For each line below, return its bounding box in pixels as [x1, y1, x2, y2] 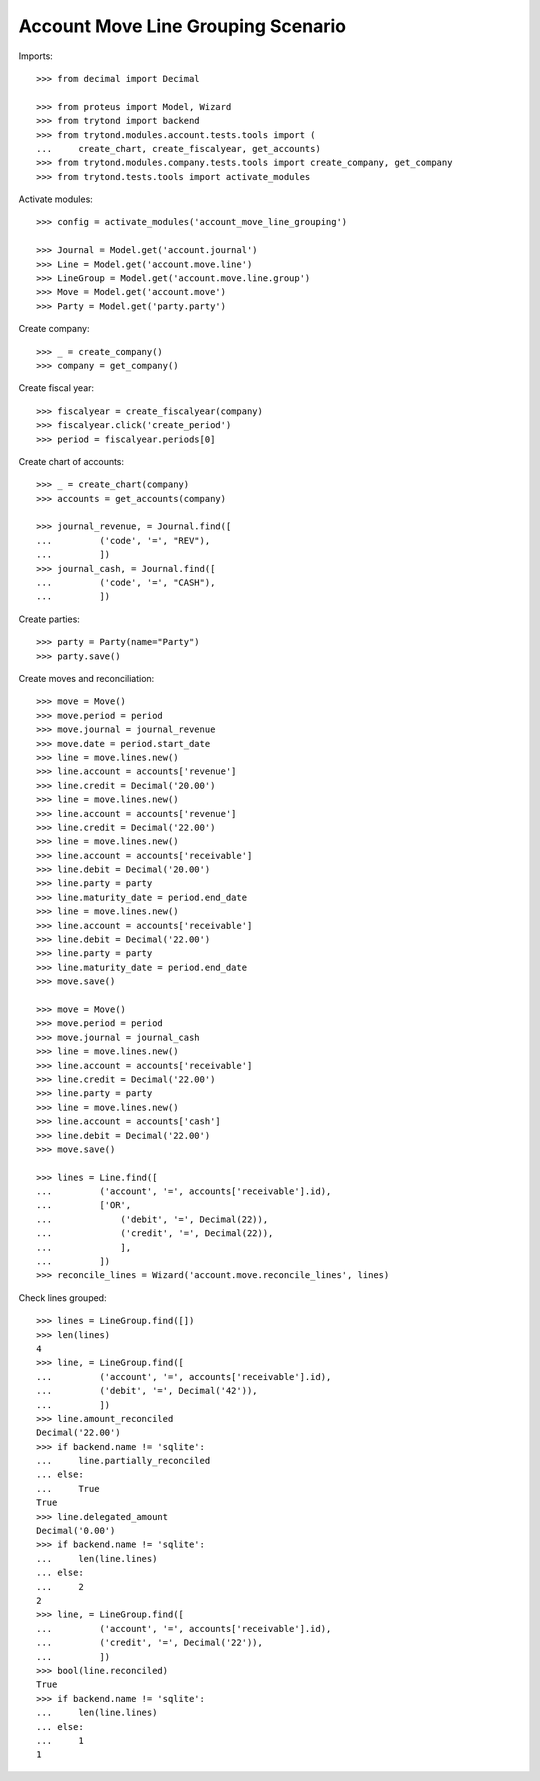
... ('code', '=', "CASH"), [36, 577, 216, 589]
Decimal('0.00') [36, 1525, 116, 1537]
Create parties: [18, 613, 80, 625]
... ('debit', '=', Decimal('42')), [36, 1385, 259, 1397]
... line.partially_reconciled [36, 1455, 211, 1467]
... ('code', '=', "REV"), [36, 535, 211, 546]
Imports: [18, 50, 54, 62]
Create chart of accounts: [18, 455, 125, 467]
